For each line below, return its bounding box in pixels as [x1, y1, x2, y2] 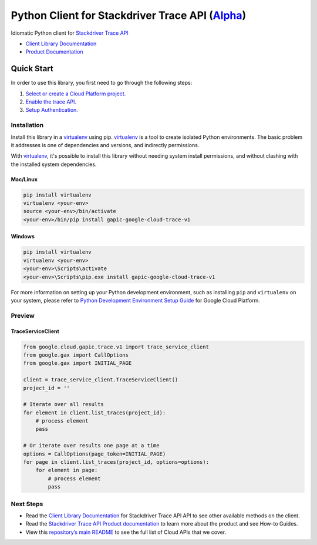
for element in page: [35, 467, 98, 474]
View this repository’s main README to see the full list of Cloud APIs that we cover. [25, 529, 227, 536]
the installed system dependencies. [11, 161, 97, 168]
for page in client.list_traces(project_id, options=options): [23, 459, 210, 466]
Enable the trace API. [25, 98, 76, 105]
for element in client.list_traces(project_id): [23, 409, 166, 416]
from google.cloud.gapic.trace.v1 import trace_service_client [23, 343, 210, 350]
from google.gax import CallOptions [23, 351, 129, 358]
